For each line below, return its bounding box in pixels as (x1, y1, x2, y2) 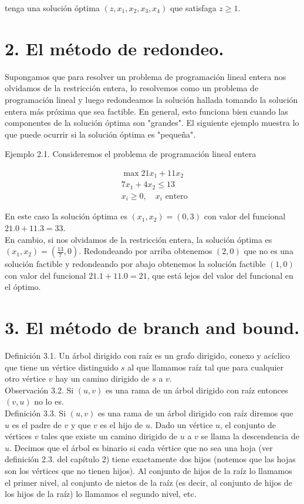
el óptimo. (5, 281, 41, 293)
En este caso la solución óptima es (5, 210, 127, 222)
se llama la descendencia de (201, 430, 299, 442)
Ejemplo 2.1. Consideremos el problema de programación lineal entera (5, 148, 256, 160)
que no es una (244, 245, 293, 257)
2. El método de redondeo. (5, 36, 224, 60)
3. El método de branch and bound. (5, 315, 300, 339)
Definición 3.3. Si (5, 406, 66, 419)
